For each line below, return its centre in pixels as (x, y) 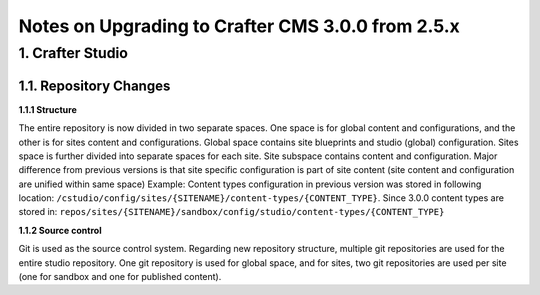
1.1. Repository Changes (94, 85)
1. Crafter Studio (73, 53)
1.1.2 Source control (60, 230)
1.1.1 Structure (47, 109)
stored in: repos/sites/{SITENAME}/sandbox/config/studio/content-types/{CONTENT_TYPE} (231, 212)
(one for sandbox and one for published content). (120, 277)
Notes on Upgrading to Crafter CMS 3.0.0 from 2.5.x (239, 26)
